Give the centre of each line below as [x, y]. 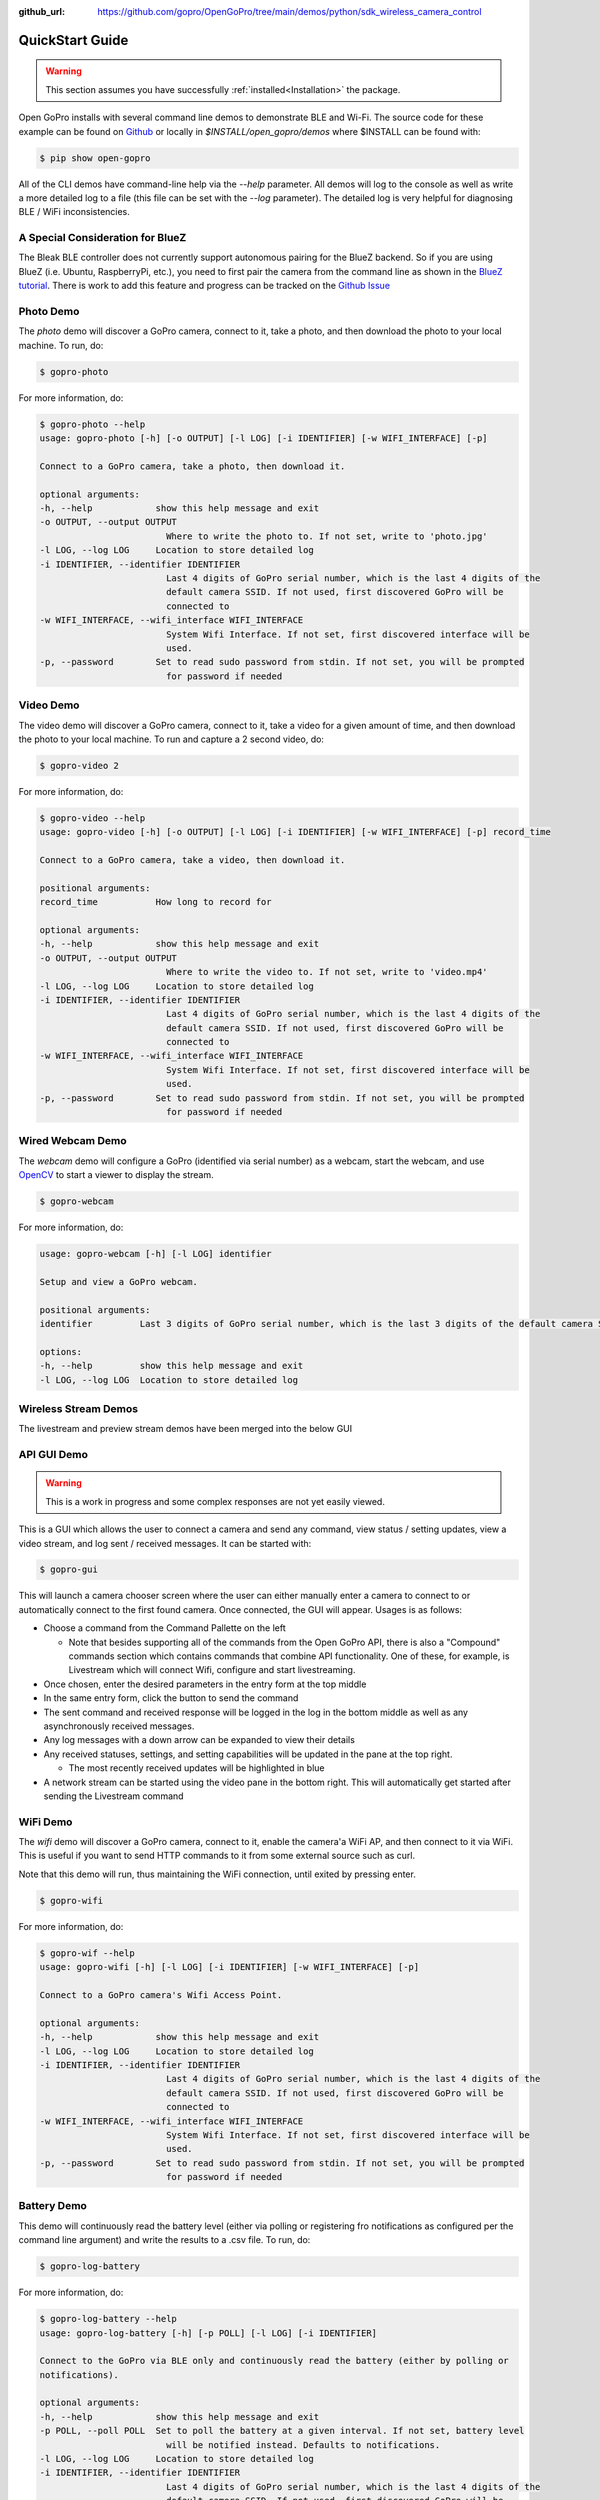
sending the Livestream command [113, 1796]
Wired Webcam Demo [72, 1141]
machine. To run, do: [61, 345]
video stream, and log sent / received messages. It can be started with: [165, 1543]
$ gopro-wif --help [87, 1953]
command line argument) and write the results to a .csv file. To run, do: [164, 2240]
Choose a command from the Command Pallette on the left [164, 1628]
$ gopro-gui [69, 1569]
